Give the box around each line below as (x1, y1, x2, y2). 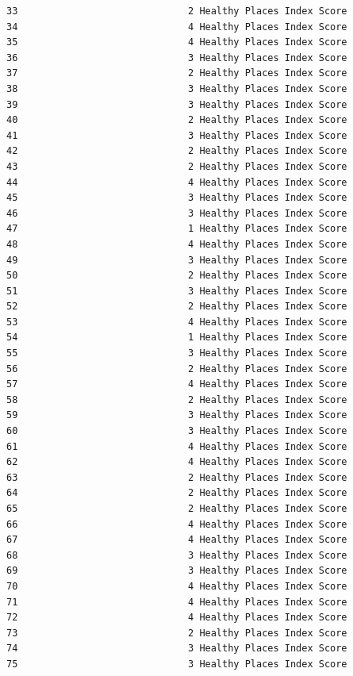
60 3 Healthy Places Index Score (6, 425, 347, 437)
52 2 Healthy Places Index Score (6, 301, 347, 313)
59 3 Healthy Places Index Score (6, 409, 347, 421)
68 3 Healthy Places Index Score (6, 549, 347, 561)
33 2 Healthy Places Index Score (6, 6, 347, 17)
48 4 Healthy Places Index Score (6, 238, 347, 250)
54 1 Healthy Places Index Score (6, 332, 347, 344)
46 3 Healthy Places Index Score (6, 207, 347, 219)
